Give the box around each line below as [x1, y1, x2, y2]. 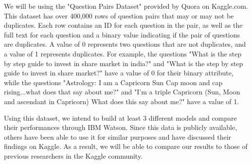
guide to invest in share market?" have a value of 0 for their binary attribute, [4, 68, 234, 78]
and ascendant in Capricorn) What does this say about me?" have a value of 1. [4, 96, 239, 106]
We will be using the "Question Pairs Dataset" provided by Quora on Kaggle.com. [4, 1, 248, 11]
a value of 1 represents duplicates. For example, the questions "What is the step [4, 48, 242, 58]
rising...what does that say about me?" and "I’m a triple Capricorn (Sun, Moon [4, 87, 240, 97]
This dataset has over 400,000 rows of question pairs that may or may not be [4, 10, 234, 20]
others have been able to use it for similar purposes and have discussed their [4, 131, 232, 142]
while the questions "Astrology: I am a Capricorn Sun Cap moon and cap [4, 77, 223, 87]
